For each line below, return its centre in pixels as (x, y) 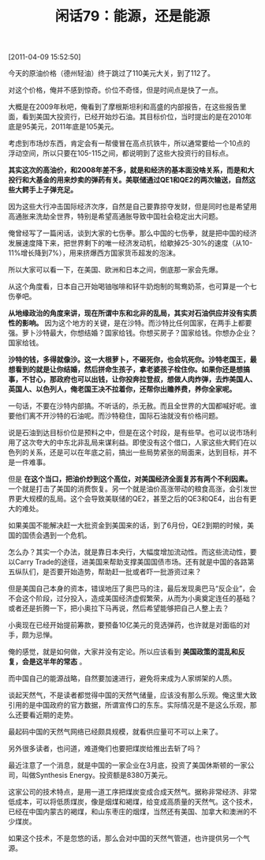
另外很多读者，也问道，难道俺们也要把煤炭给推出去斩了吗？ (105, 749)
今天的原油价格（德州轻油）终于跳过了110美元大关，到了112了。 (112, 73)
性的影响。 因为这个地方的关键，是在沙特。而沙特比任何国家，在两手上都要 (130, 323)
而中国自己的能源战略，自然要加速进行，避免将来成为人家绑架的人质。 (122, 678)
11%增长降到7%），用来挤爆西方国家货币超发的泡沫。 (94, 253)
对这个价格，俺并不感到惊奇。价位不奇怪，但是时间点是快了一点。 (115, 90)
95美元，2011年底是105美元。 (70, 126)
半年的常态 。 (64, 662)
